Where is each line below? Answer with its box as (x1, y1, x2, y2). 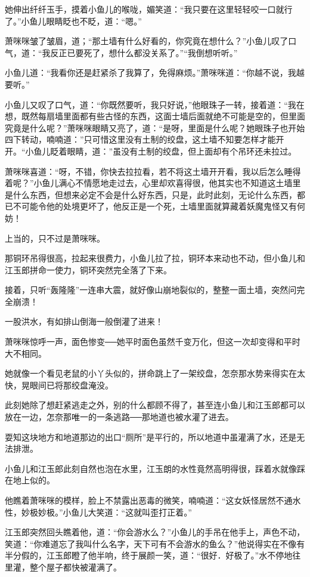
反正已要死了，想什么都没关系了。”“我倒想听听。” (50, 46, 238, 58)
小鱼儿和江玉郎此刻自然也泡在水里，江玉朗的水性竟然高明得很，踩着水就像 (5, 462, 297, 474)
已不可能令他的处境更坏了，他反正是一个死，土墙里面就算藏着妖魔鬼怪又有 (5, 200, 297, 212)
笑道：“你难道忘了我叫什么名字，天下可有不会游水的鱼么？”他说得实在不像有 (5, 537, 305, 550)
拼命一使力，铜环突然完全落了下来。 (29, 263, 172, 276)
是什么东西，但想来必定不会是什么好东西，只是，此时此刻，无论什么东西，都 (5, 188, 305, 200)
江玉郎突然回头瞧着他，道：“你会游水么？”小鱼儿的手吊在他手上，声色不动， (5, 526, 305, 538)
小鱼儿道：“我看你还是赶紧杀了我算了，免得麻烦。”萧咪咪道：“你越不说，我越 (5, 66, 305, 79)
